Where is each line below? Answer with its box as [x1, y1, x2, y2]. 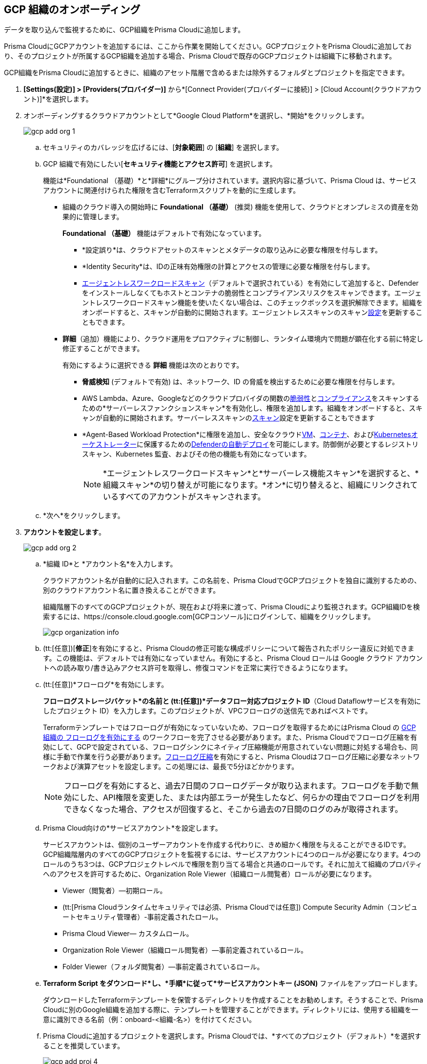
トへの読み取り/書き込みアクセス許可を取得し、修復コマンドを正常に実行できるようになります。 [43, 664, 352, 672]
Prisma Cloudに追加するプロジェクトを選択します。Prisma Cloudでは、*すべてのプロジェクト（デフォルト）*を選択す [43, 1032, 422, 1041]
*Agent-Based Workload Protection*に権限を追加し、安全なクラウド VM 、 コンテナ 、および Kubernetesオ [82, 430, 418, 439]
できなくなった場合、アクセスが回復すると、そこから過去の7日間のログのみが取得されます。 [64, 804, 403, 814]
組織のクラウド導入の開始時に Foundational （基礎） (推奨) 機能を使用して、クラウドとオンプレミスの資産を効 [62, 203, 418, 211]
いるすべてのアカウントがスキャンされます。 [103, 492, 265, 502]
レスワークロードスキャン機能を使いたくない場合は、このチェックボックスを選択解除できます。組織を [95, 298, 423, 307]
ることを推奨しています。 [43, 1042, 124, 1050]
